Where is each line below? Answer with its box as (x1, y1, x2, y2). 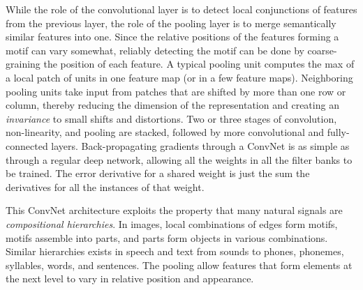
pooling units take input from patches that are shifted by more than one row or (6, 84, 346, 98)
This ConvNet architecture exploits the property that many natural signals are (6, 203, 343, 217)
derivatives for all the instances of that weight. (6, 179, 205, 194)
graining (6, 56, 40, 71)
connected (6, 138, 48, 153)
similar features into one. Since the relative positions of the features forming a (6, 29, 339, 44)
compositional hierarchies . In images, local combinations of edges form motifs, (6, 216, 338, 231)
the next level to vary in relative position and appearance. (6, 271, 254, 286)
